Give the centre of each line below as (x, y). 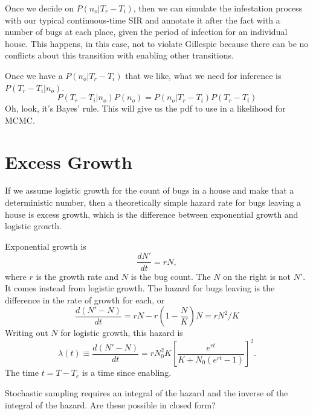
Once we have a (34, 75)
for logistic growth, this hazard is (122, 333)
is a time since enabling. (127, 372)
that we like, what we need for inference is (203, 75)
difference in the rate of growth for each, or (85, 299)
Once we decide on (39, 8)
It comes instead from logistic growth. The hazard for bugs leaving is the (140, 288)
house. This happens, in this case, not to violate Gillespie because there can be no (157, 43)
